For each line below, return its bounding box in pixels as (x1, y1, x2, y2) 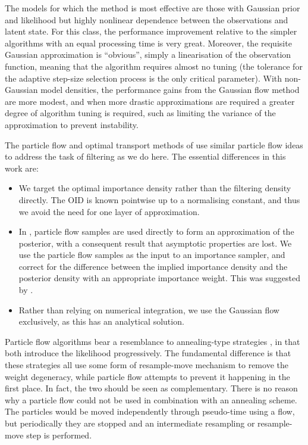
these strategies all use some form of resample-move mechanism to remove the (5, 359, 288, 371)
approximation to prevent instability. (5, 118, 139, 130)
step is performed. (26, 428, 92, 441)
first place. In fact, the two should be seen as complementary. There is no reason (5, 382, 298, 394)
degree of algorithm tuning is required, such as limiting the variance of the (5, 107, 276, 119)
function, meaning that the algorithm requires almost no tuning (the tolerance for (5, 60, 303, 72)
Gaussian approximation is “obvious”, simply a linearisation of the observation (5, 48, 291, 61)
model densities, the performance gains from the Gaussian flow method (40, 83, 300, 96)
